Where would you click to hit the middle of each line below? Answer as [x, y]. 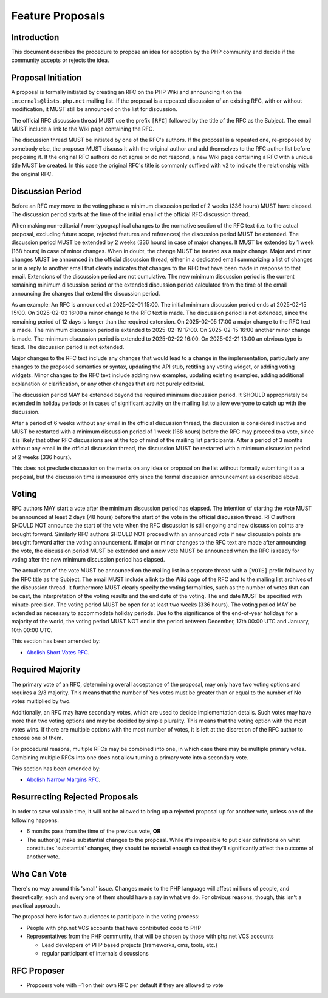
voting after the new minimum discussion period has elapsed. [88, 559]
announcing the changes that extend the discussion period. [86, 293]
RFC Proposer [38, 970]
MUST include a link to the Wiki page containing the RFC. [83, 129]
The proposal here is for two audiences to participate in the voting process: [105, 917]
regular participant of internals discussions [95, 953]
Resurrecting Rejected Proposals [75, 797]
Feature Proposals [58, 16]
